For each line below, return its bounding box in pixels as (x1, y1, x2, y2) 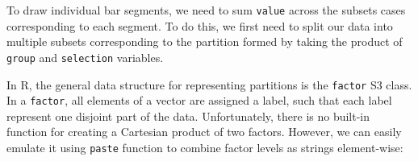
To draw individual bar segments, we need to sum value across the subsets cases (6, 2, 406, 18)
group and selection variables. (6, 48, 164, 65)
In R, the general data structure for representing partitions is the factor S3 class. (6, 76, 412, 93)
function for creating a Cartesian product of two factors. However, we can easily (6, 123, 402, 140)
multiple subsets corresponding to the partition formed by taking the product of (6, 33, 403, 50)
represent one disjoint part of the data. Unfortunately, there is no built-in (6, 107, 370, 124)
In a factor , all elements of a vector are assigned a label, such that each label (6, 92, 392, 109)
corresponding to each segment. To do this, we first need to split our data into (6, 17, 393, 34)
